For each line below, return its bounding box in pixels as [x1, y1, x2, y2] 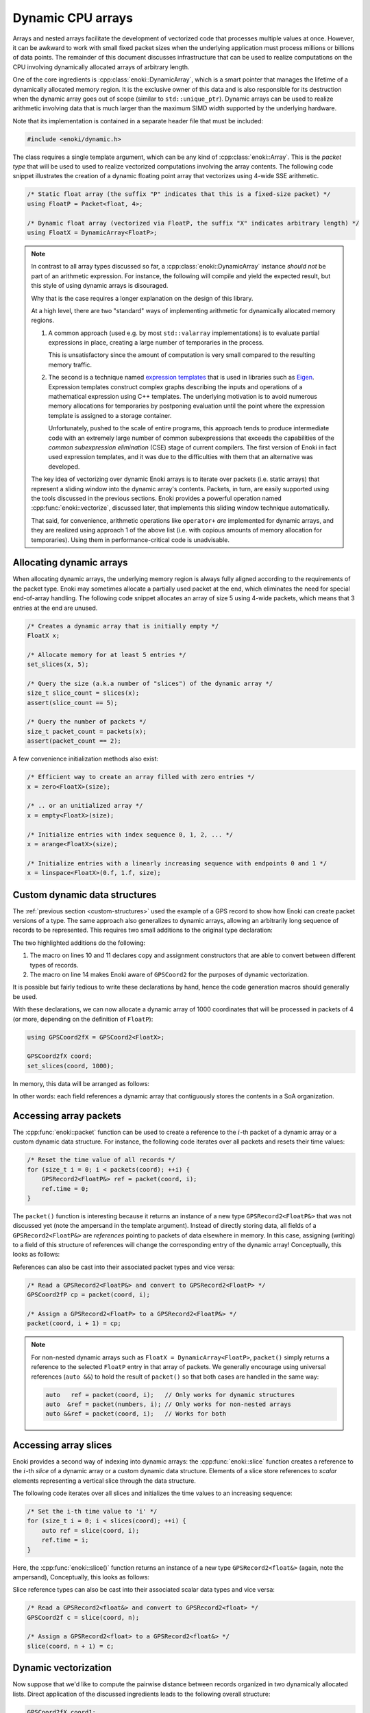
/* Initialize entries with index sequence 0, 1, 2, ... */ [27, 830, 234, 839]
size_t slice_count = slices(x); [27, 689, 140, 697]
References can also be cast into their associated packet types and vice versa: [12, 1263, 235, 1271]
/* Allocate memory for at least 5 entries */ [27, 651, 186, 658]
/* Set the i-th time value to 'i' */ [27, 1507, 158, 1515]
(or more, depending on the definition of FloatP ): [12, 1015, 153, 1023]
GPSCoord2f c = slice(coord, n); [27, 1614, 140, 1621]
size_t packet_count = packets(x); [27, 727, 147, 735]
